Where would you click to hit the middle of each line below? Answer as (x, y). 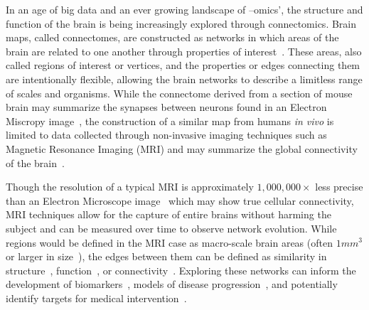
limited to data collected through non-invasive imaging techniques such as (166, 135)
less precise (339, 187)
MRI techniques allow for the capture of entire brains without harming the (169, 214)
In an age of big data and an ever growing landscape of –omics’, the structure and (184, 9)
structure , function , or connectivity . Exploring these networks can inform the (181, 270)
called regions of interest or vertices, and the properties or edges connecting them (183, 65)
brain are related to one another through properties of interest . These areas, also (184, 51)
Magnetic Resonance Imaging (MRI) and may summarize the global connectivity (182, 148)
